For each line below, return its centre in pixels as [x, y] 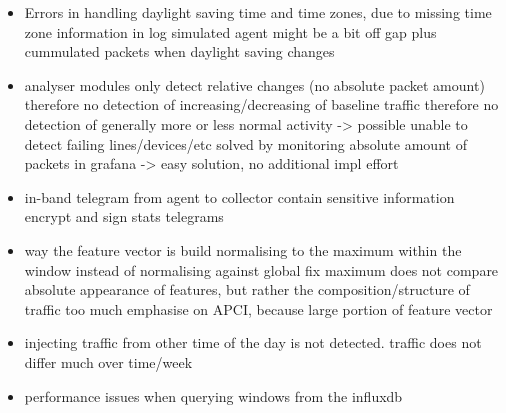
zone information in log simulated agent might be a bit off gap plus [230, 31]
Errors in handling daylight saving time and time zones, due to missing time [258, 12]
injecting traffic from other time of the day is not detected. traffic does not [253, 342]
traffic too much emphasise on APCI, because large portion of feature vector [258, 308]
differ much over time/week [108, 361]
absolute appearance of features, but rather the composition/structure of [247, 289]
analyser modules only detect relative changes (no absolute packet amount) [254, 84]
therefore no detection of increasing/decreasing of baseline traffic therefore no [261, 104]
